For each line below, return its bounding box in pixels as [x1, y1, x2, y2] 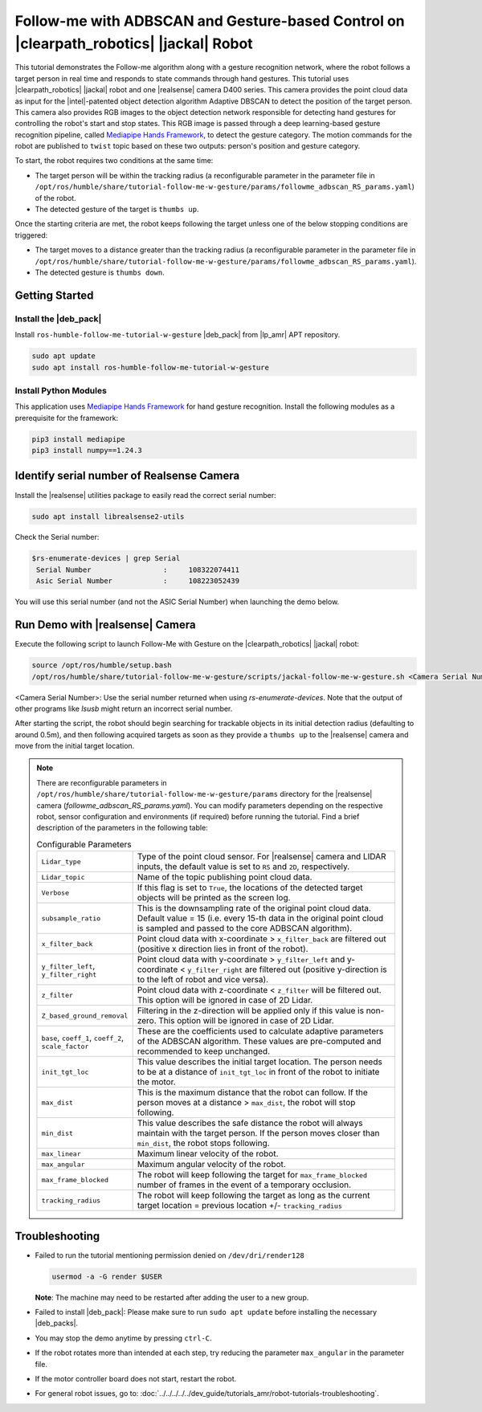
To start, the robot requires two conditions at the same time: [14, 156, 214, 165]
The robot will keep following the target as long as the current [137, 1190, 370, 1201]
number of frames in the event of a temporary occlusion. [137, 1179, 352, 1190]
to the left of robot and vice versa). [137, 974, 269, 986]
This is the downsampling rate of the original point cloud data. [137, 903, 371, 914]
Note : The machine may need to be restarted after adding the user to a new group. [35, 1292, 309, 1302]
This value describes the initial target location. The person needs [137, 1056, 383, 1067]
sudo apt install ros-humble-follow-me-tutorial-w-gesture [31, 362, 269, 372]
